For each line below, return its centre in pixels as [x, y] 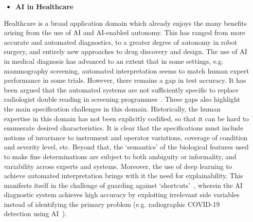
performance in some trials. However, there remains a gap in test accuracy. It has [125, 80]
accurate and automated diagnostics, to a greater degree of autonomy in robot [121, 42]
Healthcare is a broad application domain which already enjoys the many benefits [126, 23]
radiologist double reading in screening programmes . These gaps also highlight [122, 99]
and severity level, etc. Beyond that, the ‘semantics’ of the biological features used [126, 147]
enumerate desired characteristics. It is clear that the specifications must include [124, 128]
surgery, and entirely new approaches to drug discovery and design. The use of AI [126, 51]
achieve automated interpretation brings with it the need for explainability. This [124, 176]
